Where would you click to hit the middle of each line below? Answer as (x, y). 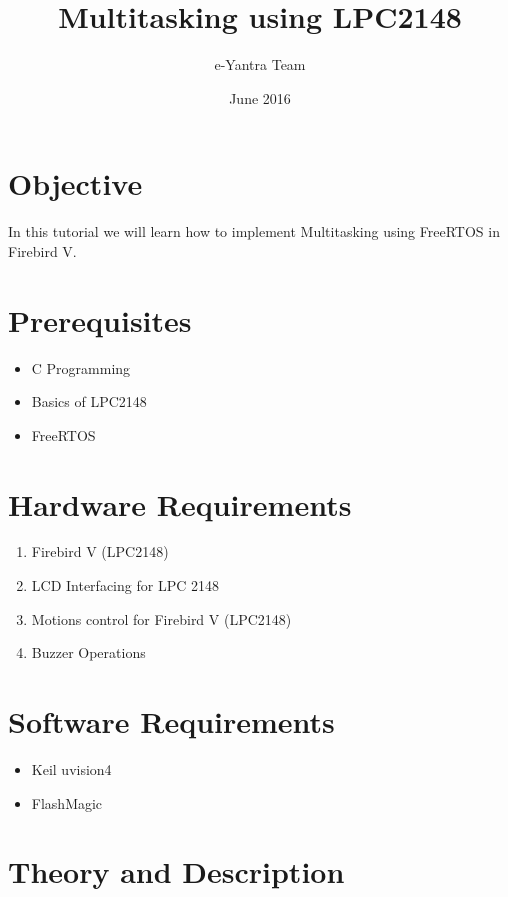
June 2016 (260, 97)
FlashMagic (67, 802)
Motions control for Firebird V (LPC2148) (161, 618)
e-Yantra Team (260, 64)
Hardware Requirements (180, 503)
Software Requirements (171, 721)
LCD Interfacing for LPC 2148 (125, 585)
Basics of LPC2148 (89, 401)
